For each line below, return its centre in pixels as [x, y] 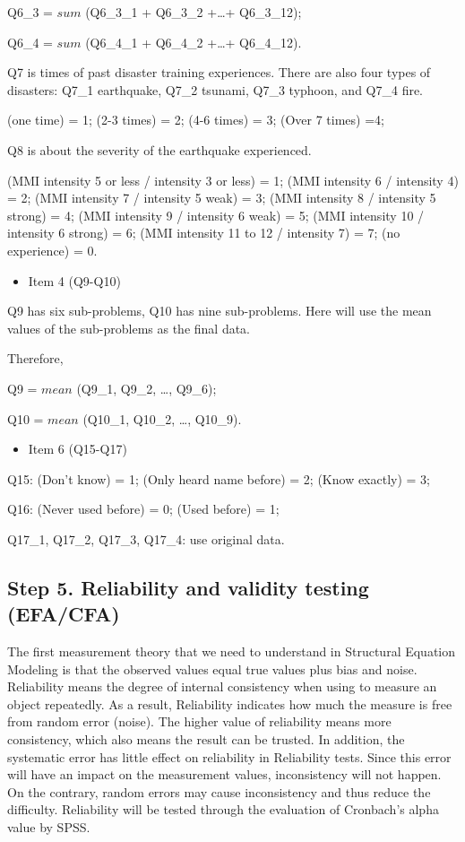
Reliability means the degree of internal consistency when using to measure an [222, 686]
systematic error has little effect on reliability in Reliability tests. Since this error [229, 756]
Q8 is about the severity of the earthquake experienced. [159, 149]
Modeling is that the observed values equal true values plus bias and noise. [212, 668]
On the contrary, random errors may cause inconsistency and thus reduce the [219, 791]
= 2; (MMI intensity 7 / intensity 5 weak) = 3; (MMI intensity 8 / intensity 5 [222, 198]
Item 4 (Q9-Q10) [74, 280]
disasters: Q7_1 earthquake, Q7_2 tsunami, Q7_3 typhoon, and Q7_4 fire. [215, 89]
